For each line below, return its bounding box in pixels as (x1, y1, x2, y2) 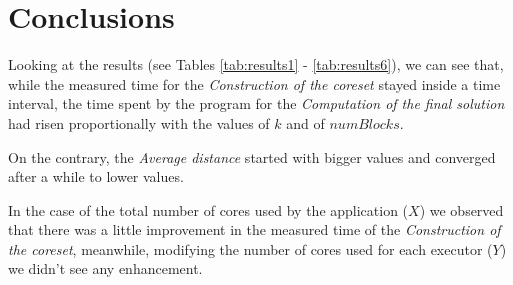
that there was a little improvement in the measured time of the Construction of (8, 219, 501, 240)
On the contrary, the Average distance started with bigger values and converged (8, 146, 496, 167)
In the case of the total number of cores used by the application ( (8, 199, 409, 220)
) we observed (419, 199, 504, 220)
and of (286, 112, 325, 133)
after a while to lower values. (8, 166, 184, 187)
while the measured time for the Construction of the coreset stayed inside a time (8, 73, 501, 94)
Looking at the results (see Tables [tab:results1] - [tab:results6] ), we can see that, (8, 54, 504, 75)
